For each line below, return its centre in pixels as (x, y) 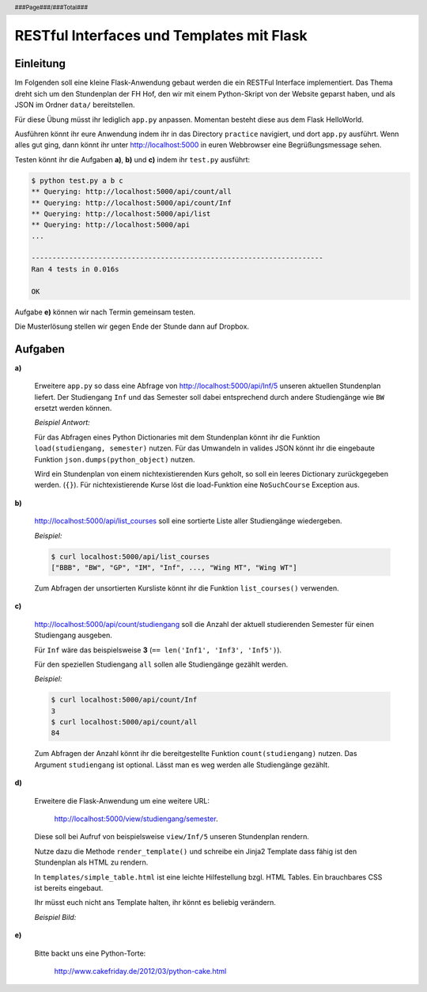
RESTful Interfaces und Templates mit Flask (161, 36)
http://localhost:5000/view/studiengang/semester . (136, 819)
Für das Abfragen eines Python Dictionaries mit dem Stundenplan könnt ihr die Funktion (177, 437)
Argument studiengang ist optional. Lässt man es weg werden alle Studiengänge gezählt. (182, 765)
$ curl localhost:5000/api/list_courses (130, 557)
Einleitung (40, 64)
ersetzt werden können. (73, 409)
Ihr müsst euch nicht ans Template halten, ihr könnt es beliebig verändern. (155, 903)
